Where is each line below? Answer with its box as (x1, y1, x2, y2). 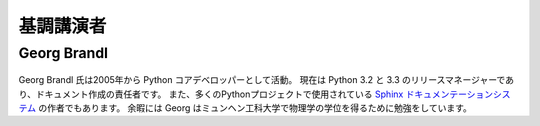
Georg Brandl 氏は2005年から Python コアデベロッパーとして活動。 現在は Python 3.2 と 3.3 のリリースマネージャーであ (18, 74, 515, 86)
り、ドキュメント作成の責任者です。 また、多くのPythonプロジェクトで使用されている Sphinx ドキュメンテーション (18, 88, 494, 100)
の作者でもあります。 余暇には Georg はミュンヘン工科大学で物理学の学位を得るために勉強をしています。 (38, 101, 472, 114)
